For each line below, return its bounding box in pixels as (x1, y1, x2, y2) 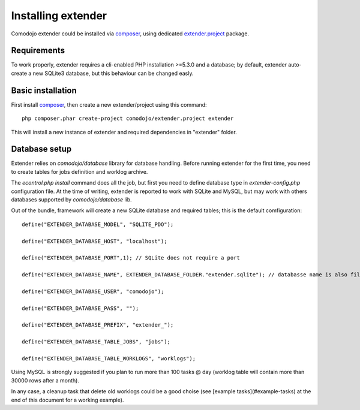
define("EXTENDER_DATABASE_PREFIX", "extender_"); (22, 321, 174, 328)
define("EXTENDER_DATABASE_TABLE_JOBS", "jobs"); (22, 339, 171, 345)
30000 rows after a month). (11, 376, 79, 384)
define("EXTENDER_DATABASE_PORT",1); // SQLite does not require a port (22, 255, 240, 261)
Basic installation (11, 85, 77, 95)
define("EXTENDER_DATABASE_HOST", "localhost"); (22, 237, 167, 245)
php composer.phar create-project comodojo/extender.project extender (22, 115, 234, 122)
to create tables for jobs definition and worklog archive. (11, 168, 148, 175)
